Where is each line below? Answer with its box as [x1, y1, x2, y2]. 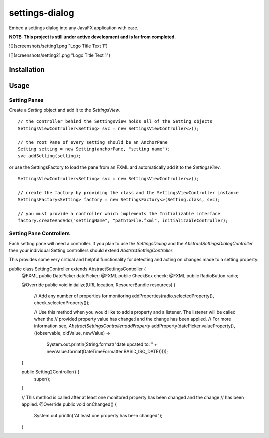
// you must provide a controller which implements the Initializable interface [18, 211, 221, 216]
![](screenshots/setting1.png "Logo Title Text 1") [9, 43, 108, 49]
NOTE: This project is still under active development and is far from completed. [9, 34, 176, 40]
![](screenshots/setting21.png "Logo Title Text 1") [9, 52, 111, 58]
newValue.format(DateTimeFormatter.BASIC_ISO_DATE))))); [46, 348, 168, 354]
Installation [9, 65, 45, 74]
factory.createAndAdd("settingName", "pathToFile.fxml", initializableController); [18, 218, 229, 224]
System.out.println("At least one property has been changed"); [34, 413, 163, 419]
